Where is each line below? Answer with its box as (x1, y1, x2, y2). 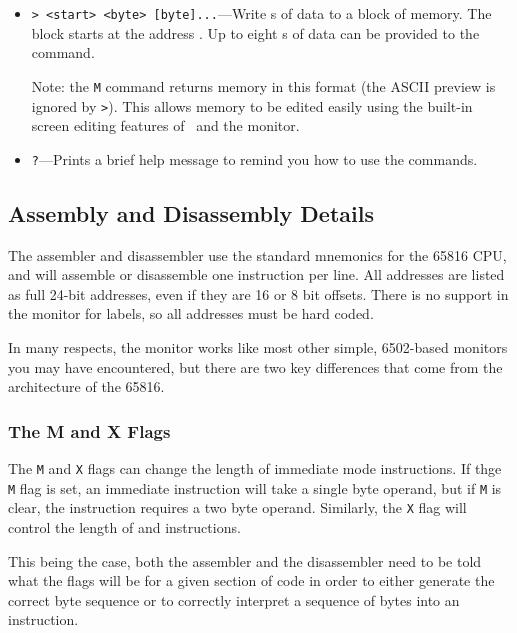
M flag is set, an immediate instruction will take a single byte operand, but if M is (8, 477, 502, 498)
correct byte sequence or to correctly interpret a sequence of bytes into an (8, 589, 460, 610)
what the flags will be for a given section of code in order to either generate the (8, 570, 495, 591)
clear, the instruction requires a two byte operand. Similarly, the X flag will (8, 497, 467, 518)
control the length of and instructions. (8, 516, 241, 537)
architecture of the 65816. (8, 376, 165, 397)
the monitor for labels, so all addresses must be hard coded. (8, 303, 374, 324)
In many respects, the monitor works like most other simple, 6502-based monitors (8, 336, 508, 357)
